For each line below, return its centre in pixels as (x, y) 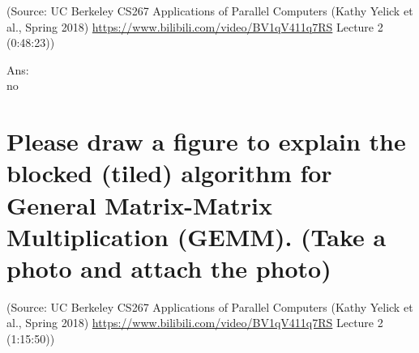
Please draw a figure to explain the (206, 141)
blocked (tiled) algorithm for (169, 173)
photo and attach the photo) (169, 268)
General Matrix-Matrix (139, 204)
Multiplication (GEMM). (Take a (197, 236)
